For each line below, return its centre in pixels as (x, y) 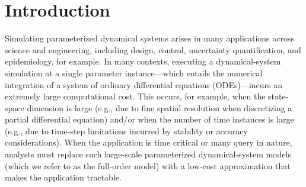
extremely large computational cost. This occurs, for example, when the (135, 96)
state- (278, 96)
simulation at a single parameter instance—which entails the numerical (134, 72)
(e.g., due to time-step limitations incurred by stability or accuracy (126, 130)
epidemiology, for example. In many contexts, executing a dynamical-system (143, 61)
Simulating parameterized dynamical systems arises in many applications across (150, 38)
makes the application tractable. (63, 177)
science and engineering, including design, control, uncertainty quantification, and (153, 49)
